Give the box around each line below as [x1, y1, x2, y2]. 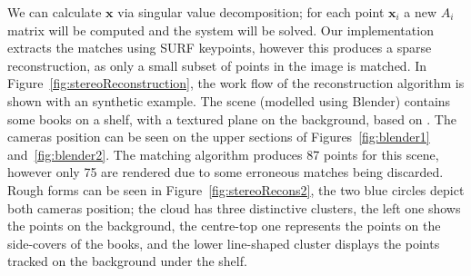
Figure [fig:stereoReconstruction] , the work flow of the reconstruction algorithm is [7, 74, 465, 93]
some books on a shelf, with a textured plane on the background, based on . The [7, 109, 456, 128]
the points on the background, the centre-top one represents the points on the [7, 216, 441, 235]
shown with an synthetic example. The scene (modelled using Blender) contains [7, 91, 451, 110]
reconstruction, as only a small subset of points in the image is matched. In [7, 55, 427, 74]
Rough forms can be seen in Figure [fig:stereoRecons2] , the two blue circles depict [7, 180, 465, 199]
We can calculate [7, 3, 102, 21]
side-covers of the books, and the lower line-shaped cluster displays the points [7, 233, 440, 252]
